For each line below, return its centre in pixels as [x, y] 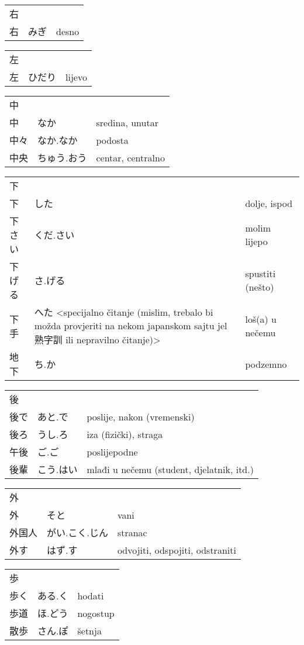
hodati [91, 595]
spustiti [260, 273]
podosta [112, 140]
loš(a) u [261, 319]
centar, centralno [130, 157]
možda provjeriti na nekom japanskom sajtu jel [131, 325]
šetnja [89, 630]
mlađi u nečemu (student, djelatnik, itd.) [170, 469]
